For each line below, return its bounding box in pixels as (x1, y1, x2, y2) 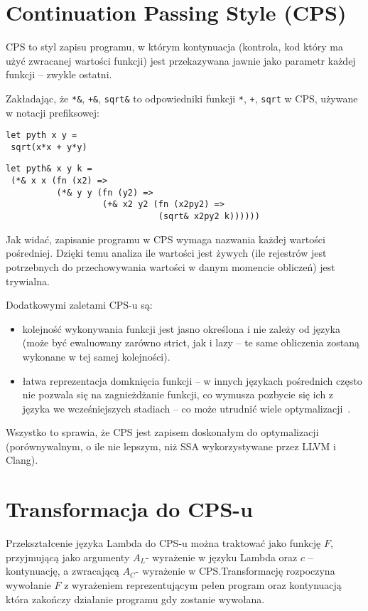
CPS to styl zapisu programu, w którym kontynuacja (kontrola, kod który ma (6, 39, 344, 54)
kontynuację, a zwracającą (6, 563, 119, 578)
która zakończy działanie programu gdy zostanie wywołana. (6, 591, 265, 606)
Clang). (6, 452, 38, 467)
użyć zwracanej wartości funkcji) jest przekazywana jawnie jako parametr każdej (6, 53, 356, 68)
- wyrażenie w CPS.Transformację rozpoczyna (135, 563, 335, 578)
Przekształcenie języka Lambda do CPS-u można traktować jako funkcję (6, 536, 321, 551)
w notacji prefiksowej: (6, 105, 99, 119)
